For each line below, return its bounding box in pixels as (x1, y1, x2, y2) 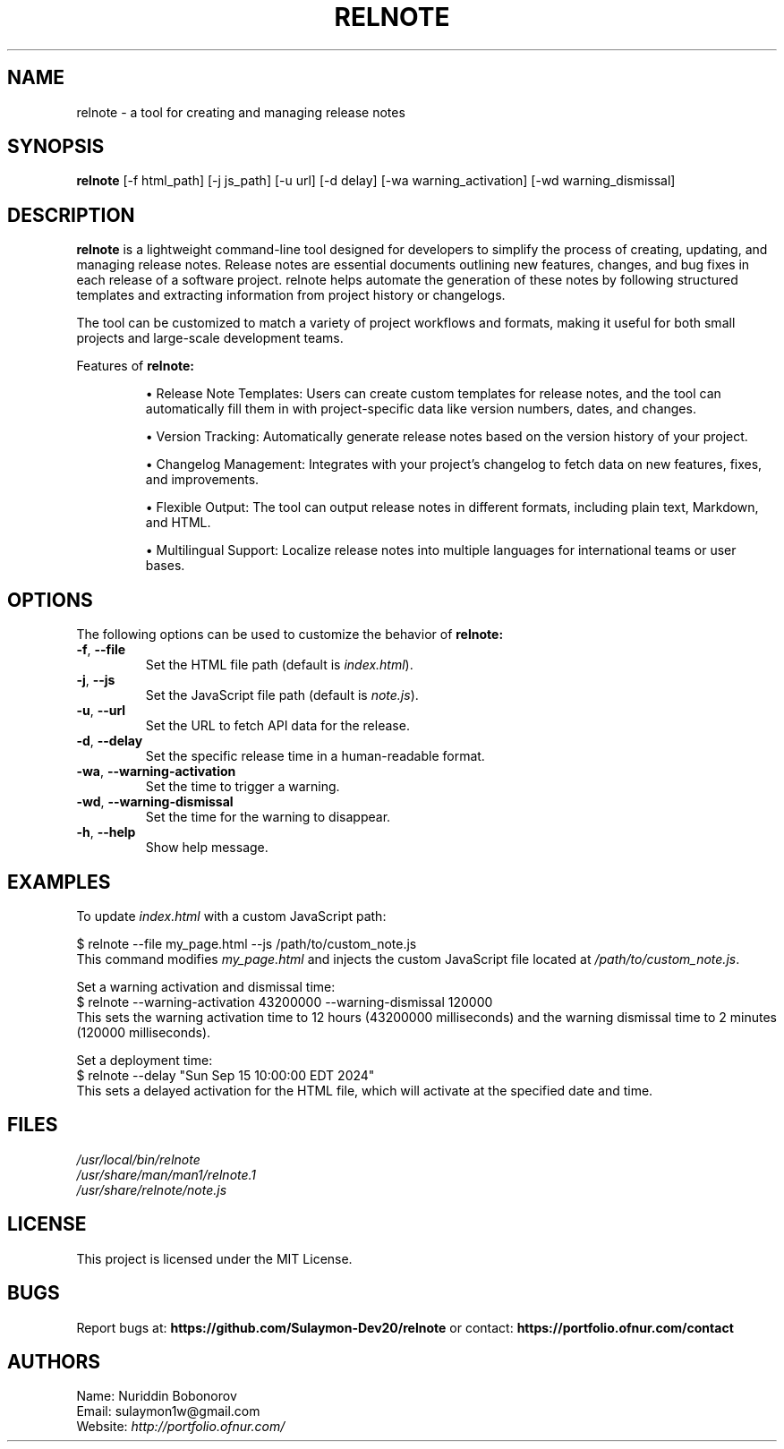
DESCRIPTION (7, 203, 135, 226)
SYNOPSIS (7, 135, 105, 158)
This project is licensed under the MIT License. (76, 1250, 353, 1266)
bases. (145, 558, 185, 574)
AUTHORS (7, 1350, 101, 1373)
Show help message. (145, 840, 268, 856)
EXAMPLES (7, 870, 111, 893)
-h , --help (76, 824, 136, 840)
